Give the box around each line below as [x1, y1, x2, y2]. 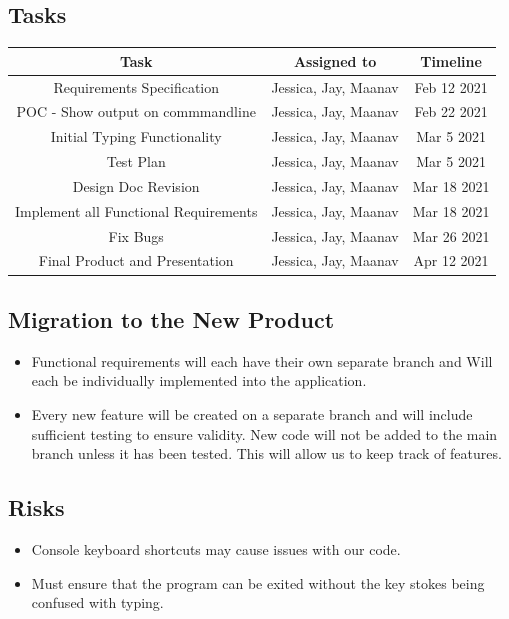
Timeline [420, 50, 482, 71]
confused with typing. [31, 592, 164, 613]
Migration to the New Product [8, 303, 335, 334]
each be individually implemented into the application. [31, 370, 367, 391]
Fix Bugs [108, 225, 164, 246]
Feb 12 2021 [414, 76, 488, 97]
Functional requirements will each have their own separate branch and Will [31, 350, 493, 371]
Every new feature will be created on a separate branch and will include [31, 403, 473, 424]
